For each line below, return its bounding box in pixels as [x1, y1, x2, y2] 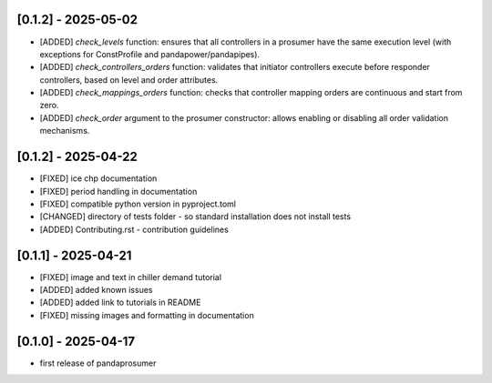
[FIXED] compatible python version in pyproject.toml [39, 198, 237, 209]
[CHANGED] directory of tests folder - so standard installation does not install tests [39, 211, 351, 222]
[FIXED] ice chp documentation [39, 173, 158, 184]
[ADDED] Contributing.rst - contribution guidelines [39, 224, 230, 235]
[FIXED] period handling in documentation [39, 186, 198, 197]
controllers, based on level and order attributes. [39, 74, 219, 86]
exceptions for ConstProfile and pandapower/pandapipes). [39, 48, 260, 59]
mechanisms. [39, 126, 90, 136]
